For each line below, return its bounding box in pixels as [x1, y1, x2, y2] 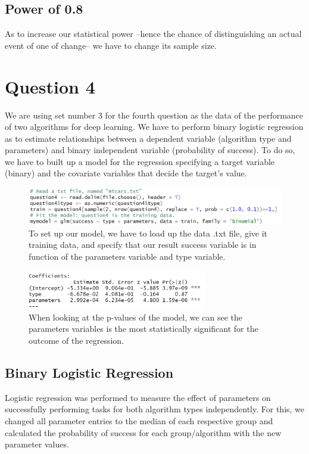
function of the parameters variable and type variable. [29, 250, 226, 262]
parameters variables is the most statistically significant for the [29, 322, 258, 335]
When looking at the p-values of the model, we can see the [29, 310, 243, 323]
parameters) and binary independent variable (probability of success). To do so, [5, 144, 295, 156]
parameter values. [5, 438, 69, 450]
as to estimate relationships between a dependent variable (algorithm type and [5, 132, 292, 144]
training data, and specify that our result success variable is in [29, 238, 257, 251]
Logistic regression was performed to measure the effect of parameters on [5, 391, 271, 403]
